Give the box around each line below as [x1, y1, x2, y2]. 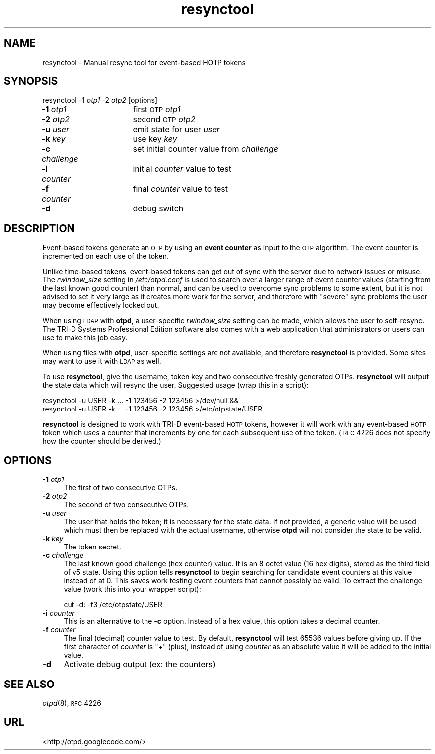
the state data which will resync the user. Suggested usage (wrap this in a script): [42, 381, 309, 390]
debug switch [133, 204, 184, 214]
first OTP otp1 [133, 104, 181, 115]
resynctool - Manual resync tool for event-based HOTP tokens [42, 58, 246, 67]
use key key [133, 134, 177, 144]
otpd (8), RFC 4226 [42, 698, 102, 707]
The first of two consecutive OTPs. [64, 483, 178, 492]
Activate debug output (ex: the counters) [64, 659, 216, 670]
